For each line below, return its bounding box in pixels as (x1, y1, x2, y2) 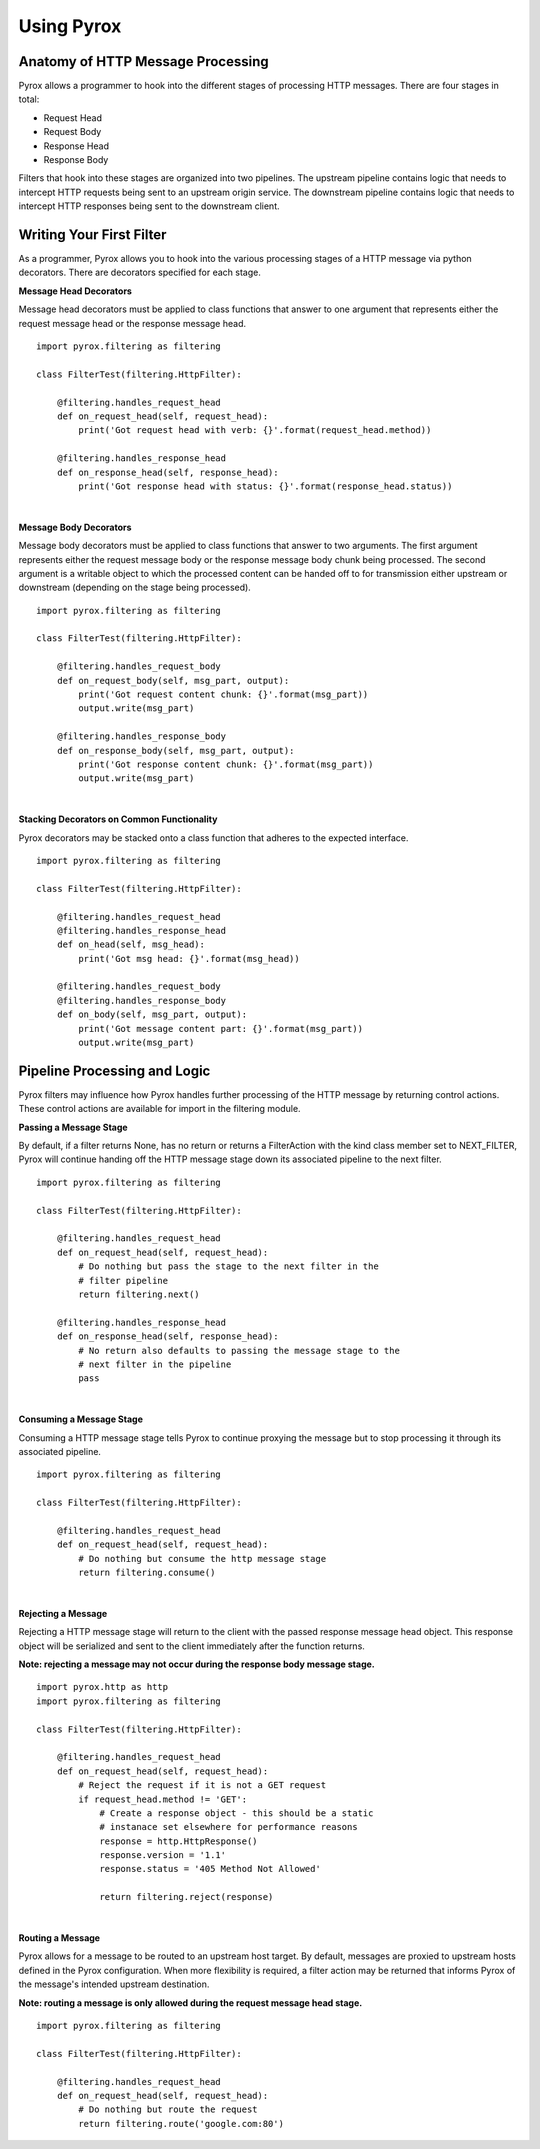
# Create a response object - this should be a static (99, 1807, 374, 1819)
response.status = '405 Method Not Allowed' (99, 1863, 322, 1875)
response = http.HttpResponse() (99, 1835, 259, 1847)
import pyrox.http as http (36, 1681, 169, 1693)
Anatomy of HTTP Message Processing (18, 53, 269, 70)
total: (18, 93, 40, 105)
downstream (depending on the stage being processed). (18, 581, 252, 594)
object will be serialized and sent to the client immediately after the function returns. (18, 1640, 365, 1652)
